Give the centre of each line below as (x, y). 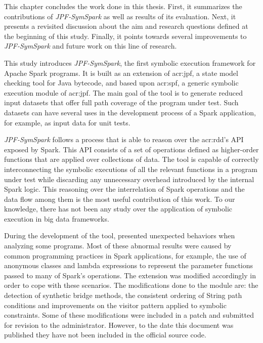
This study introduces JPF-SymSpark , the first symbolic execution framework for (130, 62)
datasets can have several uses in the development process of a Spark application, (130, 112)
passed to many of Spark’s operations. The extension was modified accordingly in (130, 275)
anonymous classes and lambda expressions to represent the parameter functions (129, 265)
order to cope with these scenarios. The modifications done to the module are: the (131, 285)
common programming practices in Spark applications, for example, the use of (125, 255)
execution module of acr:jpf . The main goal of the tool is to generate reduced (123, 92)
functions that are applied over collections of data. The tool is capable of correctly (131, 159)
